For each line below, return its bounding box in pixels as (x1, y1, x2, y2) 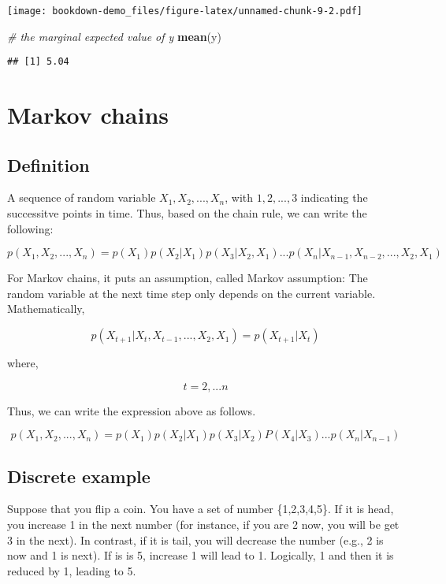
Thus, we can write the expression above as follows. (7, 402, 256, 418)
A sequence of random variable (7, 189, 156, 206)
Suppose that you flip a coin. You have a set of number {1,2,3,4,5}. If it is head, (7, 500, 394, 517)
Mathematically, (7, 300, 85, 317)
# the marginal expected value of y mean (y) (7, 28, 221, 44)
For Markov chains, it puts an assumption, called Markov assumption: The (7, 270, 368, 286)
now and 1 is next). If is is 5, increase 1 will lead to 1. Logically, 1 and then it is (7, 547, 394, 564)
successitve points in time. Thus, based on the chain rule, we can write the (7, 205, 367, 221)
